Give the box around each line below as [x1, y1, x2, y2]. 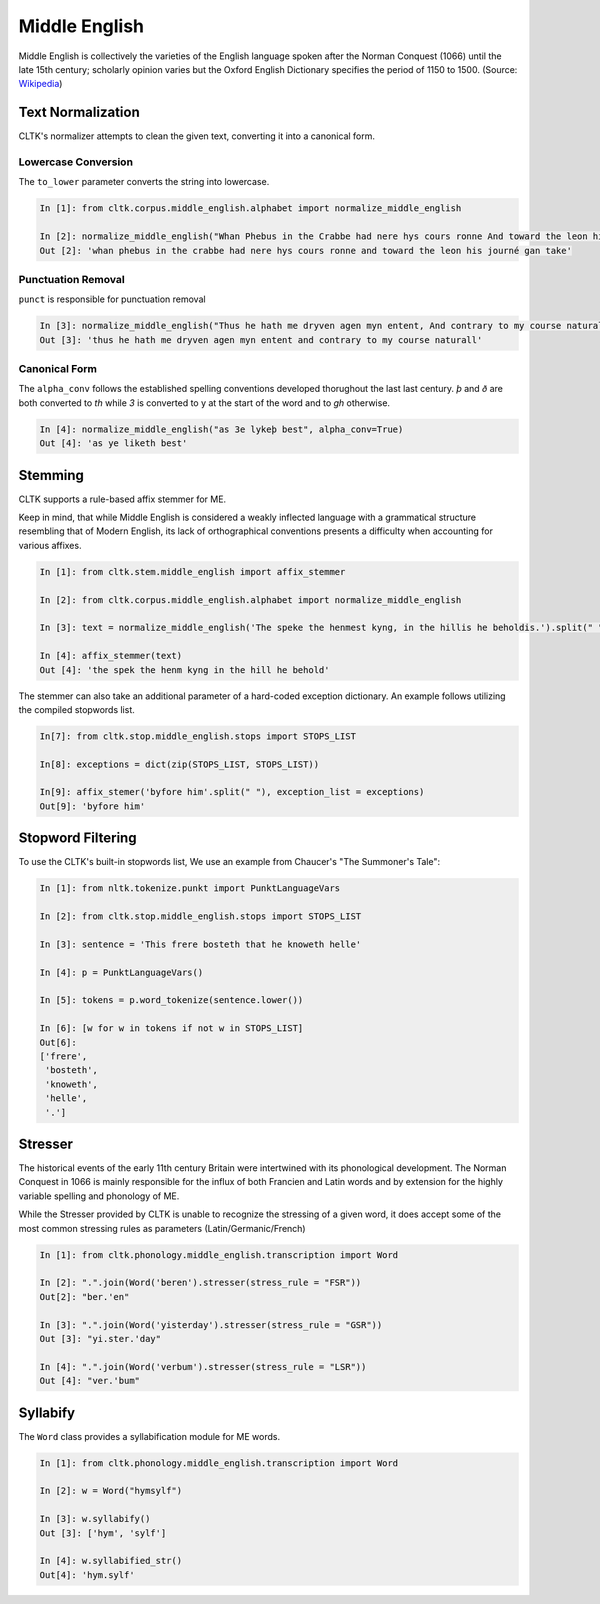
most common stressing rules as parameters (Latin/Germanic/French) [18, 1222, 306, 1234]
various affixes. [18, 539, 82, 551]
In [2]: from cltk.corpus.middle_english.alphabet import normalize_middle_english [39, 594, 462, 605]
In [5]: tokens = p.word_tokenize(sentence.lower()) [39, 995, 304, 1006]
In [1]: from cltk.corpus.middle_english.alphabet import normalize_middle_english [39, 203, 462, 214]
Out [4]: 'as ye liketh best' [39, 438, 188, 449]
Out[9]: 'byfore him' [39, 800, 146, 812]
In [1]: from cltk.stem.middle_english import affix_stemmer [39, 566, 346, 577]
